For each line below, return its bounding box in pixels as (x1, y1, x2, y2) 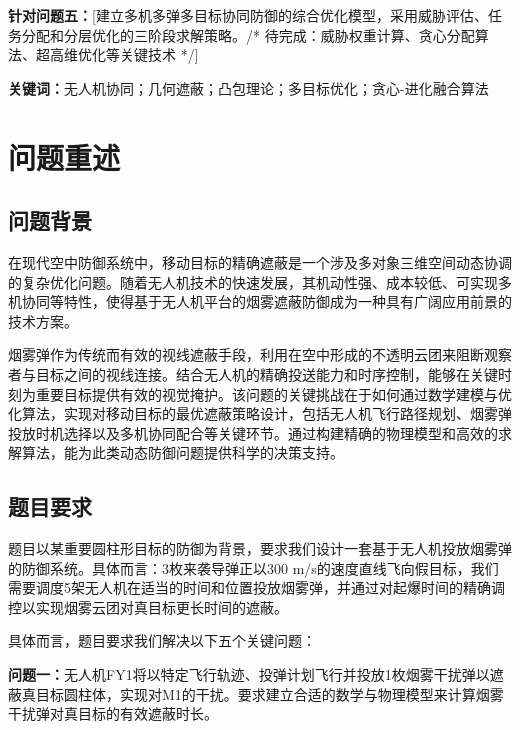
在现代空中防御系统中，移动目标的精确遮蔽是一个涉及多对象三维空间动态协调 (8, 251, 512, 272)
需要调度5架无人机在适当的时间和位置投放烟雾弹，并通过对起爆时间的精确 (8, 577, 491, 598)
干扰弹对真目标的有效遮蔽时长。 (8, 703, 218, 724)
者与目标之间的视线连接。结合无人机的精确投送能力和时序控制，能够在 (8, 363, 470, 384)
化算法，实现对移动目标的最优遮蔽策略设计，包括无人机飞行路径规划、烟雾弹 (8, 403, 512, 424)
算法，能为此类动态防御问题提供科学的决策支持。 (21, 442, 344, 463)
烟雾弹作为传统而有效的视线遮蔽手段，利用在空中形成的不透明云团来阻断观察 (8, 344, 512, 365)
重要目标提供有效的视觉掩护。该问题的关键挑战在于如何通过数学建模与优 (35, 383, 512, 404)
